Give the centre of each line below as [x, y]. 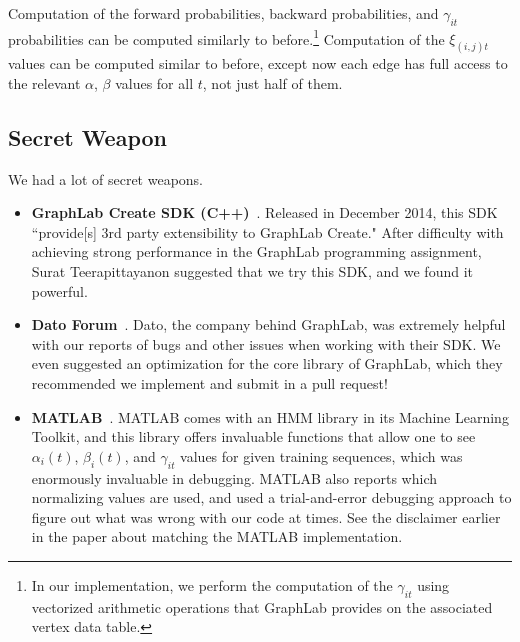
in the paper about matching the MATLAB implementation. [217, 536]
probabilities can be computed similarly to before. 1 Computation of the [226, 37]
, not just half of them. [272, 82]
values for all [154, 82]
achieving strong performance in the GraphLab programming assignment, [256, 251]
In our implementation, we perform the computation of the [212, 585]
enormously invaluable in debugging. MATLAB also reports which [234, 477]
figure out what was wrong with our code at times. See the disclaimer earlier [266, 516]
